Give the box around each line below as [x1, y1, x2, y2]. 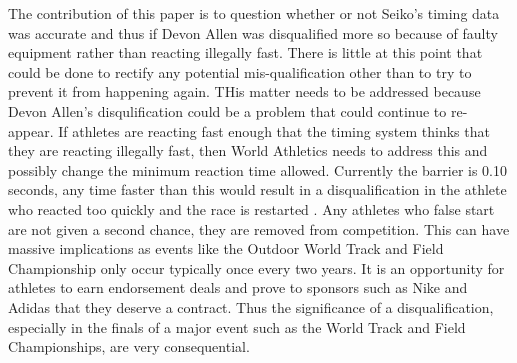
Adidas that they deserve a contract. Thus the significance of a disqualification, [8, 296, 494, 317]
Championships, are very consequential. [8, 336, 250, 357]
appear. [8, 120, 54, 141]
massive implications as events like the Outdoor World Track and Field [8, 238, 444, 259]
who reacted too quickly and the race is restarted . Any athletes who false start [8, 198, 495, 219]
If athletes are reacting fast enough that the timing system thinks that [58, 120, 490, 141]
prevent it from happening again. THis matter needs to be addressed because [8, 81, 481, 102]
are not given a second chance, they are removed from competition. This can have [8, 218, 510, 239]
